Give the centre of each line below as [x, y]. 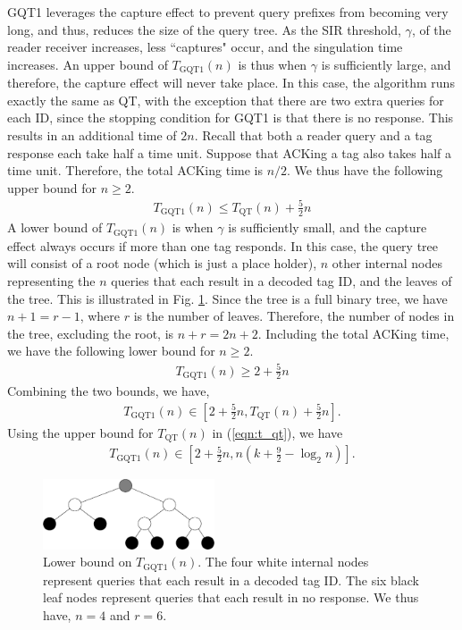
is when [193, 227]
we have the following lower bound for [111, 351]
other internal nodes [387, 263]
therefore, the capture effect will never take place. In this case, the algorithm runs [231, 83]
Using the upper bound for [80, 432]
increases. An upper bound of [88, 64]
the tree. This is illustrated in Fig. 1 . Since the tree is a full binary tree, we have [227, 298]
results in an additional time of [92, 135]
